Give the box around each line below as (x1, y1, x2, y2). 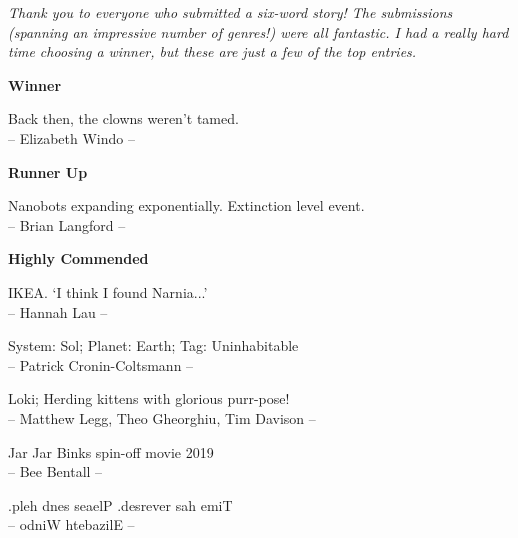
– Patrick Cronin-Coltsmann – (8, 354, 194, 375)
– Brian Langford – (8, 214, 126, 235)
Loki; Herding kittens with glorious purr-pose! (8, 388, 290, 409)
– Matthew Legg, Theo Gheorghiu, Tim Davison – (8, 407, 316, 428)
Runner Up (8, 161, 88, 182)
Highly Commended (8, 248, 149, 269)
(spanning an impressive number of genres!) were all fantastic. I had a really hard (8, 21, 509, 42)
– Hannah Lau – (8, 301, 108, 322)
